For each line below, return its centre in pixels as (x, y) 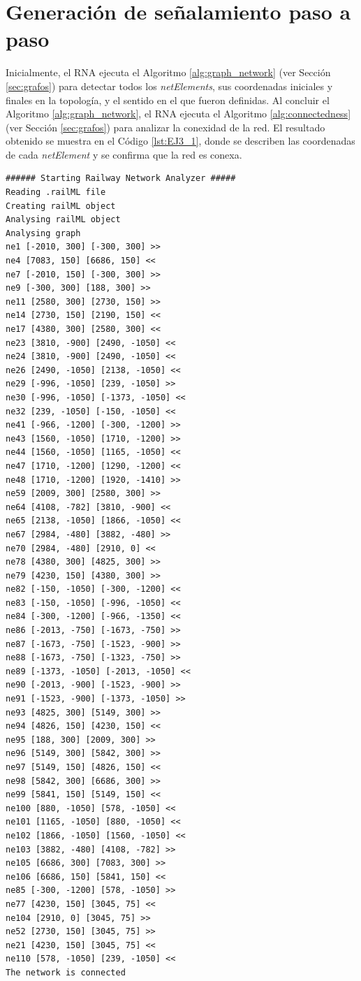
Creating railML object (61, 206)
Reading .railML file (56, 192)
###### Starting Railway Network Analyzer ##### (121, 179)
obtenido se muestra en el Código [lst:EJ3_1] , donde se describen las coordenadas (180, 141)
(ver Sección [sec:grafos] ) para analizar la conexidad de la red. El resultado (165, 127)
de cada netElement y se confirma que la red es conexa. (124, 154)
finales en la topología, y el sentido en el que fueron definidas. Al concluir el (168, 100)
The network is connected (66, 972)
